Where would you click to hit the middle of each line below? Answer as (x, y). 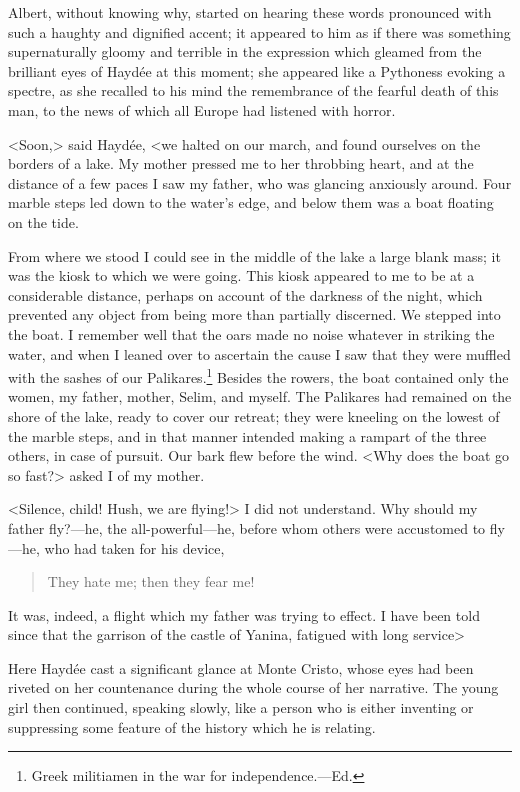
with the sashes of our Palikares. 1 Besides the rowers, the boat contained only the (258, 375)
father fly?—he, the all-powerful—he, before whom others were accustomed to (247, 527)
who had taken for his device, (134, 547)
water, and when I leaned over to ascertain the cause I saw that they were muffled (259, 353)
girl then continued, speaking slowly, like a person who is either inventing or (241, 707)
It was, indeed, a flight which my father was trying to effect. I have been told (244, 614)
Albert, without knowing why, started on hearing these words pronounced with (250, 12)
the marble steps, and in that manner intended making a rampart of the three (247, 435)
